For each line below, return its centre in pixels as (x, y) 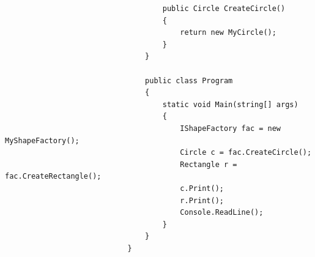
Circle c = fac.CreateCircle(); (246, 153)
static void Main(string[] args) (230, 104)
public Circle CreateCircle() (224, 9)
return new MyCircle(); (228, 33)
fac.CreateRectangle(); (53, 177)
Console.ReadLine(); (222, 213)
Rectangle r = (209, 164)
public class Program (189, 80)
